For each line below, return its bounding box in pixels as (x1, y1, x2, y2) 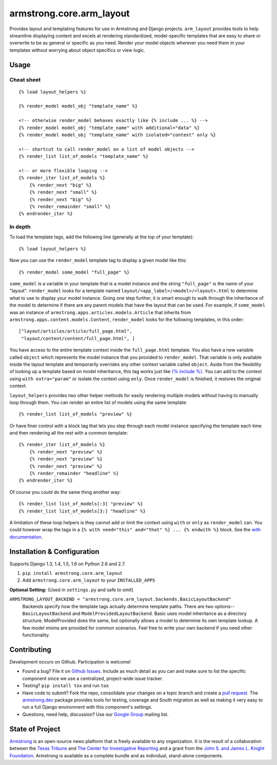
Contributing (9, 645, 51, 654)
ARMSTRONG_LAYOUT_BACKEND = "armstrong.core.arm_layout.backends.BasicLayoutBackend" (9, 596, 232, 602)
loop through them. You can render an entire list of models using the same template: (9, 399, 187, 405)
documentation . (9, 533, 43, 540)
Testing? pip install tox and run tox (22, 683, 109, 689)
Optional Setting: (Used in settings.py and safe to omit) (9, 587, 133, 593)
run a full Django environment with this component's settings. (22, 704, 152, 710)
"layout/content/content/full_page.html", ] (21, 336, 135, 341)
